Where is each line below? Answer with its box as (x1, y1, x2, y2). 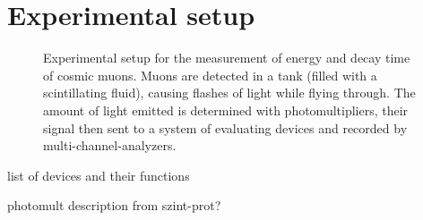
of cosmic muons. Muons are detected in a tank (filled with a (43, 65, 377, 84)
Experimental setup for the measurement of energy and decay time (43, 48, 410, 67)
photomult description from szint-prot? (7, 196, 221, 215)
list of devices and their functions (7, 165, 190, 184)
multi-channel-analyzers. (43, 136, 177, 155)
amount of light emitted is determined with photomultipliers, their (43, 100, 409, 119)
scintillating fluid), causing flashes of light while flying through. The (43, 83, 416, 102)
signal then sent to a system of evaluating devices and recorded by (43, 118, 408, 137)
